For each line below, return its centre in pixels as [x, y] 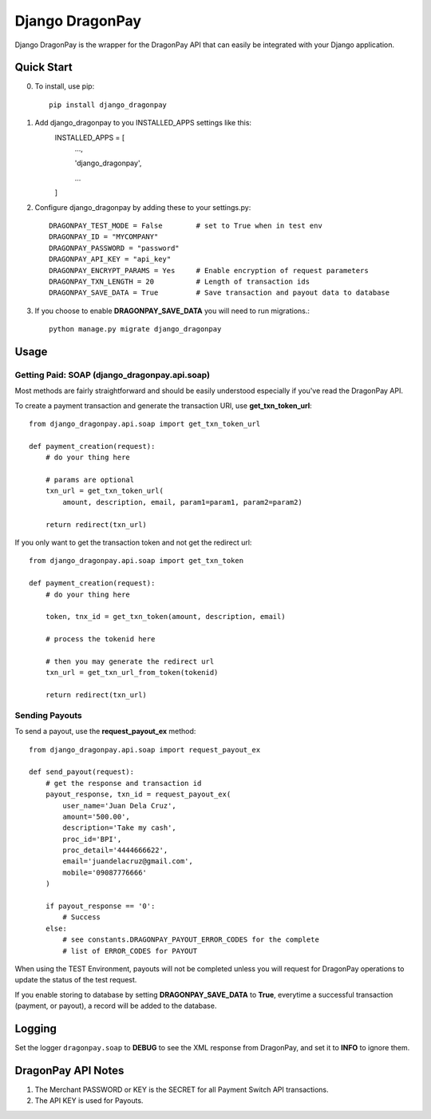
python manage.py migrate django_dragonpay [135, 329]
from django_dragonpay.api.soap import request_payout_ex [145, 750]
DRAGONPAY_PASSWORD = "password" [114, 248]
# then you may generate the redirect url [130, 661]
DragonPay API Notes [69, 1070]
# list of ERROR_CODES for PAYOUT [130, 951]
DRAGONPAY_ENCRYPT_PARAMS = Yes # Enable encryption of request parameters [209, 270]
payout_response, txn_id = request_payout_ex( [138, 794]
